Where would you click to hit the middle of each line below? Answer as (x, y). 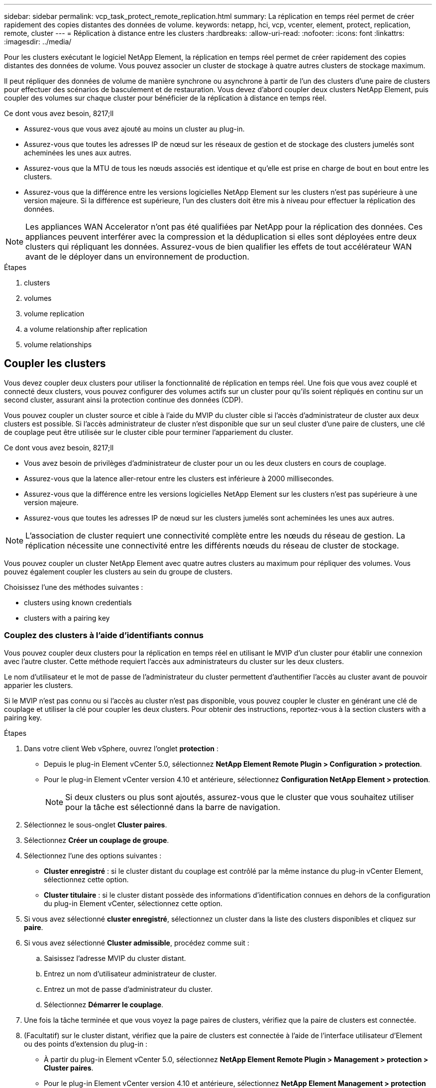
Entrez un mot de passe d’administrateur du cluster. (128, 989)
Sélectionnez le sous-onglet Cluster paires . (96, 824)
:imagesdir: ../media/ (38, 42)
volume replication (54, 314)
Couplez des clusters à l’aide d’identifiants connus (104, 635)
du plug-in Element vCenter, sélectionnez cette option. (133, 903)
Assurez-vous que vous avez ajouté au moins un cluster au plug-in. (134, 129)
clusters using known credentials (78, 602)
